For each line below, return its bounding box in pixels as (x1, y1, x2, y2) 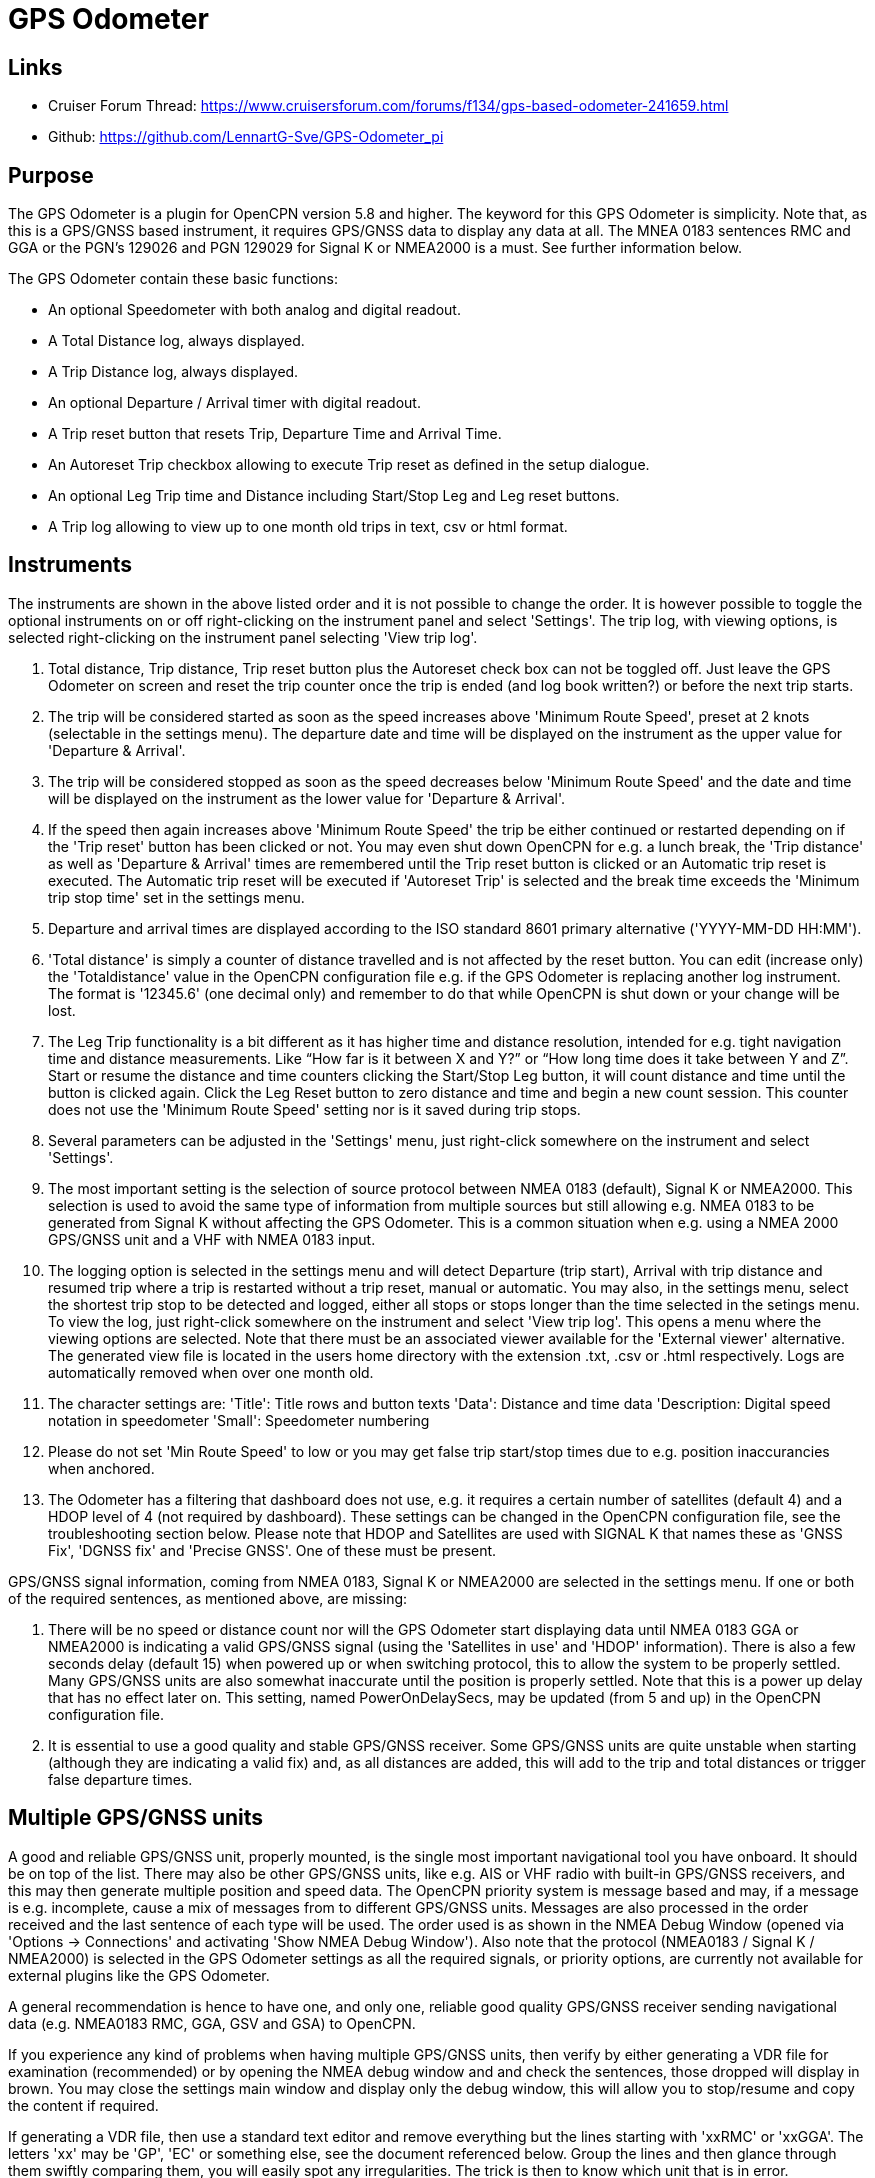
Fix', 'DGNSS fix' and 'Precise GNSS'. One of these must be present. (48, 1541, 497, 1559)
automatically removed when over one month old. (48, 1363, 374, 1381)
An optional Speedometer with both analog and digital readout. (48, 301, 461, 319)
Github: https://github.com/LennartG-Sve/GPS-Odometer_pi (48, 128, 444, 146)
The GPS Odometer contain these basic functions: (8, 270, 338, 288)
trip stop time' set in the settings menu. (48, 888, 305, 906)
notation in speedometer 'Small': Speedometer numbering (48, 1411, 430, 1429)
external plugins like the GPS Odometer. (8, 1966, 270, 1984)
